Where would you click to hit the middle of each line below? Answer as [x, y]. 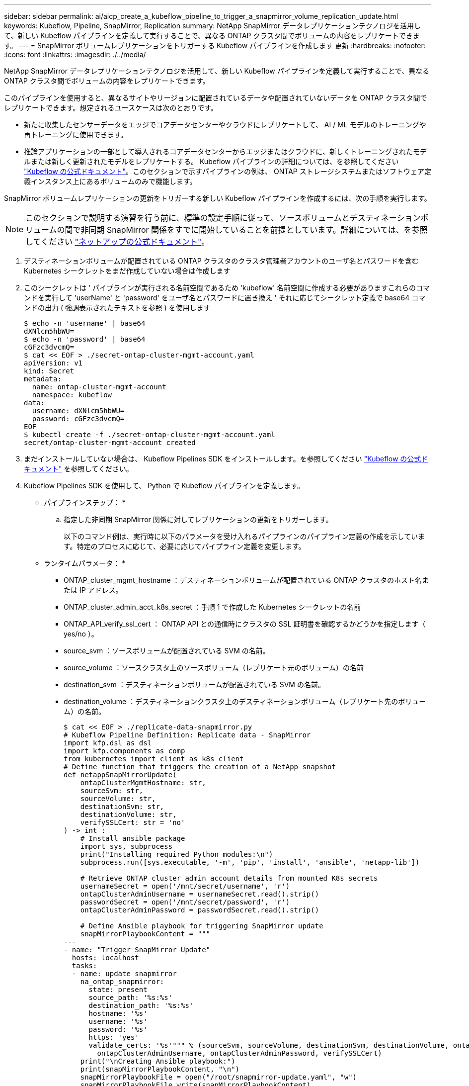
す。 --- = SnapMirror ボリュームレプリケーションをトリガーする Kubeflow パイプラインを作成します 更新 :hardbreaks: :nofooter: [215, 45]
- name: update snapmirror [124, 974]
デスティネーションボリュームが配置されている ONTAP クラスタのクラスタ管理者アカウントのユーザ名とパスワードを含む [221, 261]
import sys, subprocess [126, 846]
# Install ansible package [133, 838]
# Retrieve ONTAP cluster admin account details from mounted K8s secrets [229, 878]
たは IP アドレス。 [93, 590]
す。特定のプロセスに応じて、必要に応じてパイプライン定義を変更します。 [185, 546]
